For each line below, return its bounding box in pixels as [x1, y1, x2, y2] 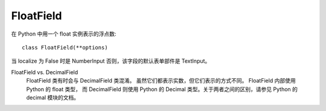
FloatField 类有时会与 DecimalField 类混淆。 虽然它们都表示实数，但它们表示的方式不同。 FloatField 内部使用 [26, 77, 296, 84]
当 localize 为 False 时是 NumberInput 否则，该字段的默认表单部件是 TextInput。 [11, 57, 211, 65]
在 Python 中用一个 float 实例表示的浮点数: [11, 30, 117, 37]
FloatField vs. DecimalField [11, 68, 78, 75]
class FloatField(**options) [22, 44, 108, 51]
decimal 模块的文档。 [26, 94, 80, 101]
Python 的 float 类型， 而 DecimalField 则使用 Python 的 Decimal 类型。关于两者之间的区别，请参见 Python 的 [26, 85, 298, 93]
